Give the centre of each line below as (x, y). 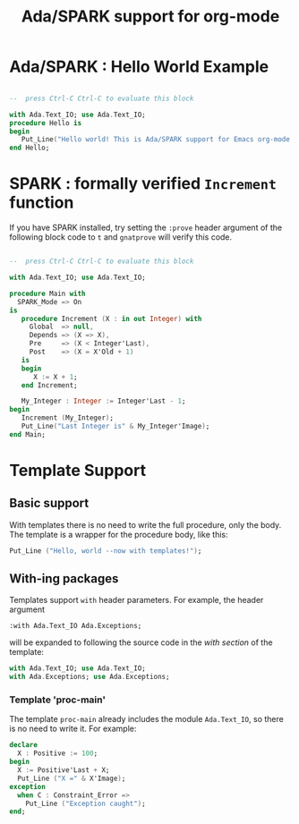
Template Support (77, 470)
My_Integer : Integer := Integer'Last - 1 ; (103, 401)
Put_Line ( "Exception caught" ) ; (85, 803)
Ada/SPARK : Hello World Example (139, 67)
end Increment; (49, 385)
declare (24, 745)
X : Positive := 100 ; (58, 753)
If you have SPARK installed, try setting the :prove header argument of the (146, 228)
